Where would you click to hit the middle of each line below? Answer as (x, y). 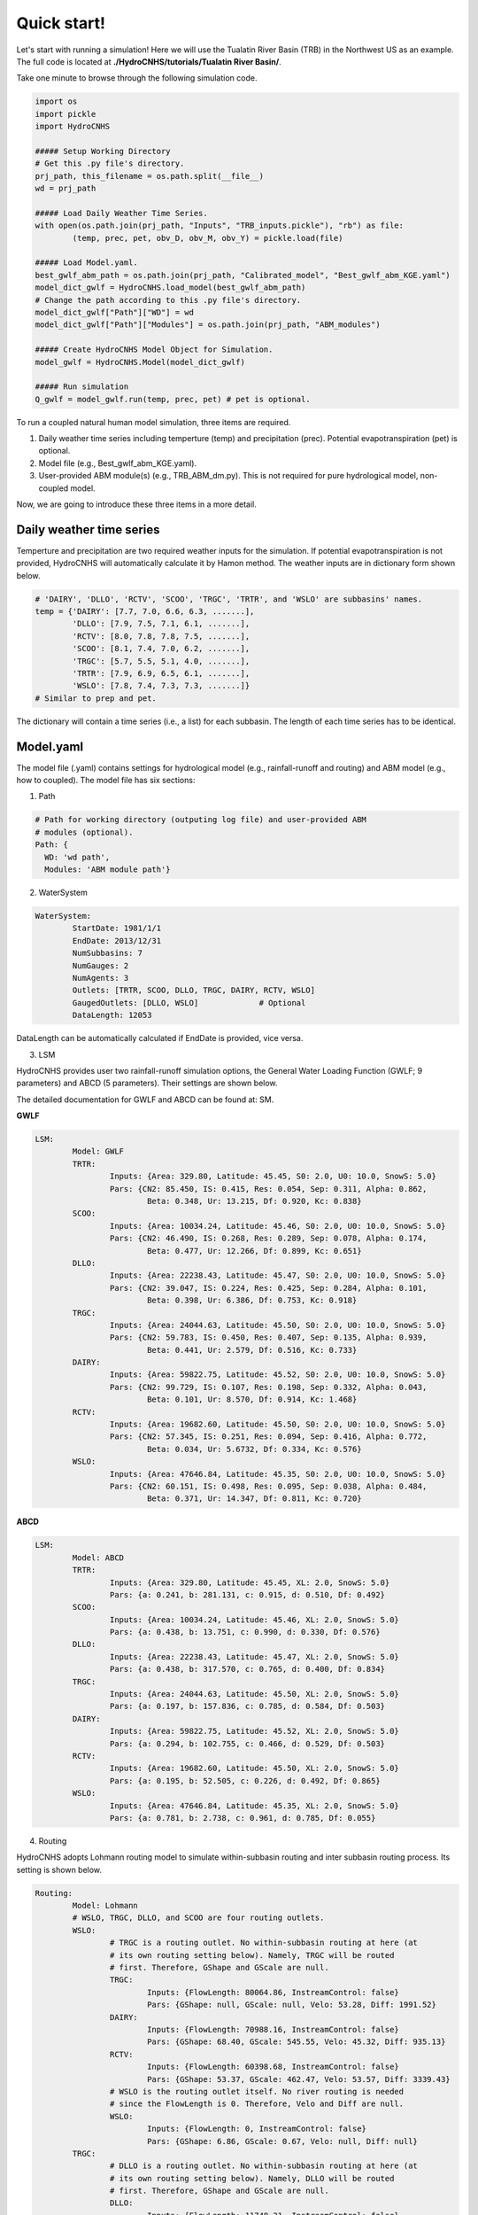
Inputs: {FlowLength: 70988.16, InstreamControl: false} (273, 2029)
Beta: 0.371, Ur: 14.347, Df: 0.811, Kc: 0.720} (254, 1499)
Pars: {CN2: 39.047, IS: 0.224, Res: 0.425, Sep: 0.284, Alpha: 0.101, (268, 1288)
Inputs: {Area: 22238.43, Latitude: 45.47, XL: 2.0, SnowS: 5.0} (254, 1656)
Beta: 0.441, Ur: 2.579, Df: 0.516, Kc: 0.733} (252, 1350)
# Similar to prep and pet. (96, 698)
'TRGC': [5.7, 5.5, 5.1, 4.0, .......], (161, 661)
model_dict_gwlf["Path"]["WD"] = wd (115, 312)
